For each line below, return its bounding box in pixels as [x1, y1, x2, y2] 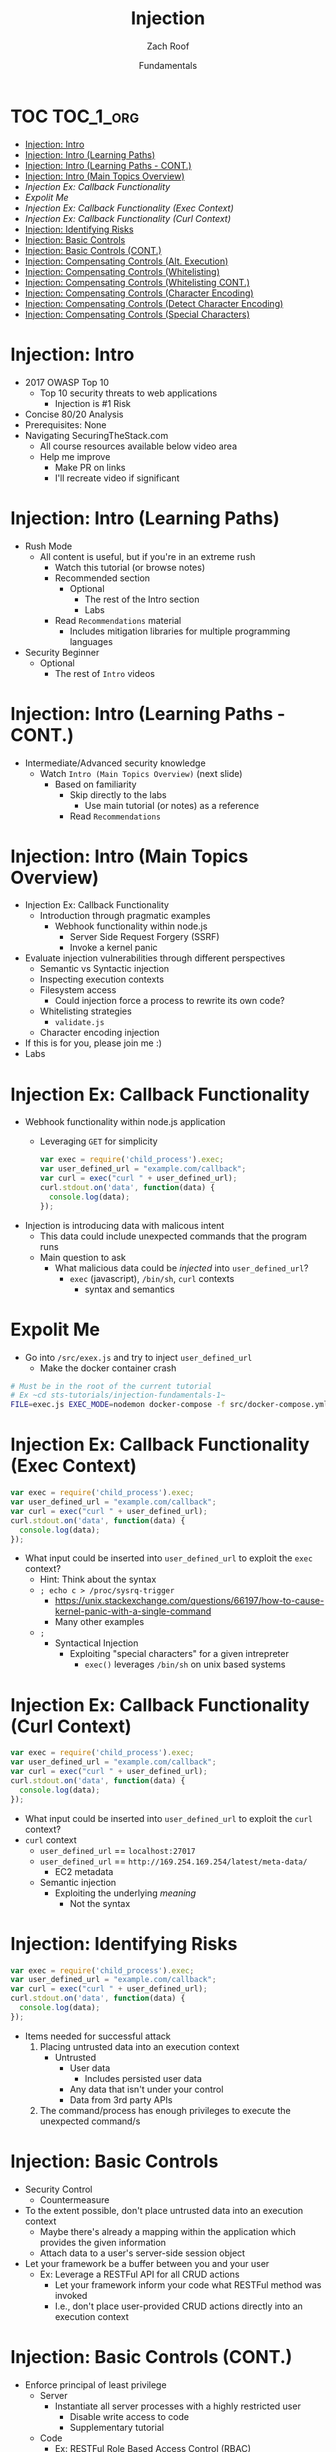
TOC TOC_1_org [10, 105, 140, 127]
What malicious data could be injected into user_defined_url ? [54, 1262, 309, 1274]
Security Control [24, 2183, 93, 2195]
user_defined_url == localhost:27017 [39, 1844, 196, 1856]
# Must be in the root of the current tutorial [10, 1381, 213, 1391]
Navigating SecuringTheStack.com [24, 429, 169, 441]
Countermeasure [39, 2193, 110, 2206]
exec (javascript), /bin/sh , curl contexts [69, 1272, 235, 1284]
